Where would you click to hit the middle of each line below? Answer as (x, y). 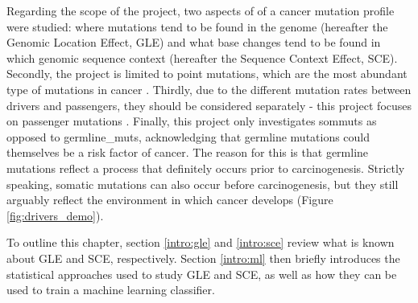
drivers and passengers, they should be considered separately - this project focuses (209, 105)
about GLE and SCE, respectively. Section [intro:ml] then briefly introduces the (203, 258)
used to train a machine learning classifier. (111, 290)
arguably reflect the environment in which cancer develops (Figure (170, 200)
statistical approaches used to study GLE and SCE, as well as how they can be (202, 274)
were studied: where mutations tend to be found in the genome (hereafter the (197, 26)
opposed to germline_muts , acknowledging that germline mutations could (188, 136)
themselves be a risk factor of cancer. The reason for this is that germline (188, 152)
